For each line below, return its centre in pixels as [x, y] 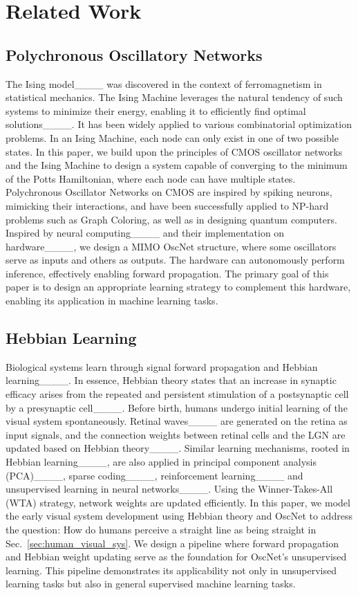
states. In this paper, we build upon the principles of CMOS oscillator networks [174, 151]
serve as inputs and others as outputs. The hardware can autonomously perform [175, 260]
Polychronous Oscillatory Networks [134, 54]
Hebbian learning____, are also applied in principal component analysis [161, 462]
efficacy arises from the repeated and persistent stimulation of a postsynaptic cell [177, 394]
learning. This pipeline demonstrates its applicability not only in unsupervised [171, 570]
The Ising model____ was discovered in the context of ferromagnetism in [164, 83]
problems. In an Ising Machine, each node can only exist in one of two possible [172, 137]
